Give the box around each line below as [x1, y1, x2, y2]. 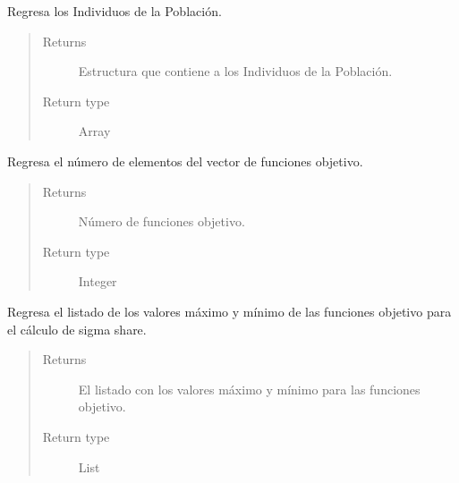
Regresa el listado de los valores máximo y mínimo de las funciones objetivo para [7, 301, 452, 320]
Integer [78, 272, 117, 291]
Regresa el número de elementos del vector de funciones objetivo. [7, 151, 363, 170]
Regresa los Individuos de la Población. [7, 2, 222, 20]
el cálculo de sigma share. [7, 319, 147, 338]
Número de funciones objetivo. [78, 212, 245, 231]
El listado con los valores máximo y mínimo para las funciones [78, 379, 421, 398]
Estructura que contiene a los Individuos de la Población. [78, 62, 393, 80]
